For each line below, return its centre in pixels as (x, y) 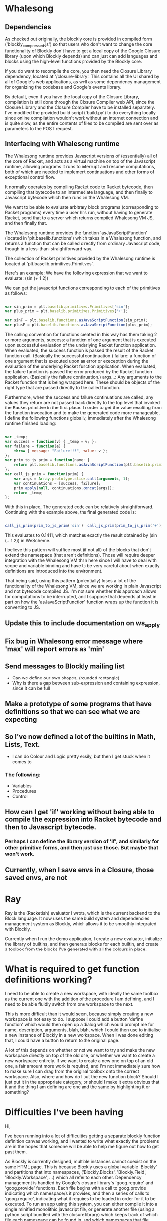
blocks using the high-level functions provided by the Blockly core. (74, 61)
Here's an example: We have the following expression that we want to (76, 273)
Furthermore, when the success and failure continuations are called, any (79, 397)
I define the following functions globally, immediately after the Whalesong (81, 418)
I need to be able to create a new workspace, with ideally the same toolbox (82, 994)
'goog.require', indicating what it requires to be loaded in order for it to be (80, 1199)
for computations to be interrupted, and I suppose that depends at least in (81, 597)
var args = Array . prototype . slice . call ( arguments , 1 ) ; (72, 479)
